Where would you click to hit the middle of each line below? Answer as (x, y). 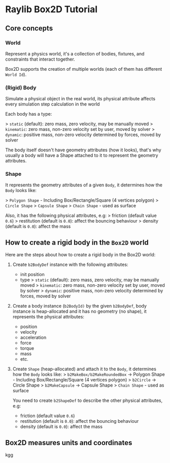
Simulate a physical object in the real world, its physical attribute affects (80, 99)
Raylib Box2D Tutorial (52, 9)
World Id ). (16, 74)
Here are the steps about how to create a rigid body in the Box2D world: (80, 255)
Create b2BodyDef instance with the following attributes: (70, 265)
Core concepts (29, 28)
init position (32, 275)
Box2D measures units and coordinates (69, 442)
